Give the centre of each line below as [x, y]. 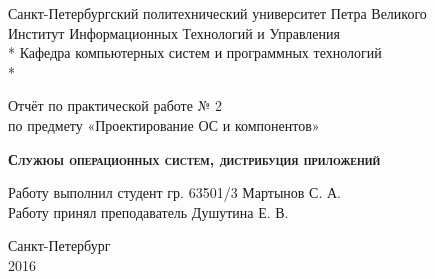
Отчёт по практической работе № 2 [115, 105]
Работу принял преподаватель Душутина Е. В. [148, 211]
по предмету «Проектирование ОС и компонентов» [164, 124]
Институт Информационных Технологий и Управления [174, 32]
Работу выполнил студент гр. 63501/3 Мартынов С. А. [174, 192]
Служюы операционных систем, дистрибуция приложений [194, 158]
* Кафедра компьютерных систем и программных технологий [195, 52]
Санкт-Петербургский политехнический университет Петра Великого [217, 13]
